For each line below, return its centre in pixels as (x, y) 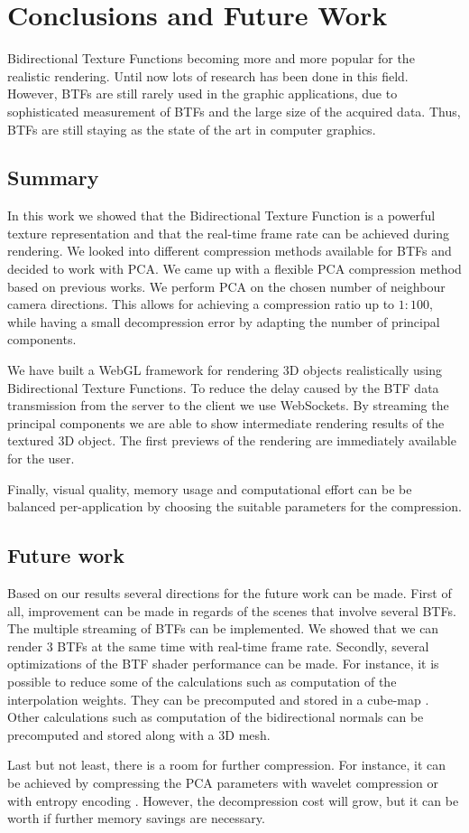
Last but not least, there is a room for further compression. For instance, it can (227, 765)
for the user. (41, 459)
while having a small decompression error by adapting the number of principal (224, 321)
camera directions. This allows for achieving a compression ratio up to (201, 304)
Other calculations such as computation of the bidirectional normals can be (216, 717)
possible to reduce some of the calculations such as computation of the (202, 681)
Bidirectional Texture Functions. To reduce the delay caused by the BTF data (223, 387)
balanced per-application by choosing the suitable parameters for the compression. (234, 506)
